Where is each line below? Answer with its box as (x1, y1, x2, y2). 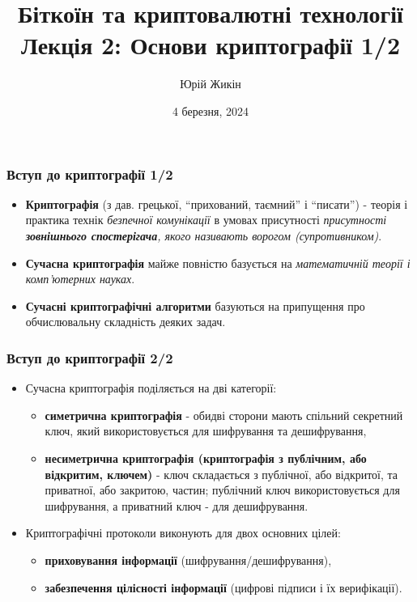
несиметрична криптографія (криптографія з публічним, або (45, 449, 367, 466)
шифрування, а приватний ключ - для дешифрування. (45, 497, 308, 514)
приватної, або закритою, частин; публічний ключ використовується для (45, 481, 400, 498)
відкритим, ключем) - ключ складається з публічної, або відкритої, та (45, 465, 398, 482)
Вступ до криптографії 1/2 (6, 163, 173, 184)
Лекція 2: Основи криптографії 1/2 (21, 28, 400, 61)
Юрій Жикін (180, 75, 241, 92)
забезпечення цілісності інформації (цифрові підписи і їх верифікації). (45, 579, 402, 596)
